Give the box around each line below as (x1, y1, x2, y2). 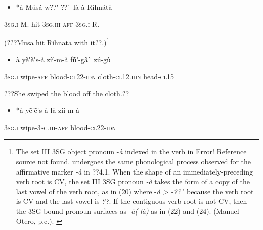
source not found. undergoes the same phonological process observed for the (16, 156, 251, 166)
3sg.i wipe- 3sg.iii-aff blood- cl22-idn (4, 122, 116, 132)
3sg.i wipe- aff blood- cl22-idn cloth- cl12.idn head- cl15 (4, 71, 174, 82)
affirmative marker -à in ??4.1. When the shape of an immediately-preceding (16, 166, 253, 177)
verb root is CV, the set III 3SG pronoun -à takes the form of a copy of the (16, 176, 250, 187)
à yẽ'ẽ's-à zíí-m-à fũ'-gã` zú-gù (16, 54, 111, 65)
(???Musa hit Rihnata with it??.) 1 (4, 36, 110, 47)
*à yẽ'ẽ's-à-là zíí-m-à (16, 105, 80, 116)
